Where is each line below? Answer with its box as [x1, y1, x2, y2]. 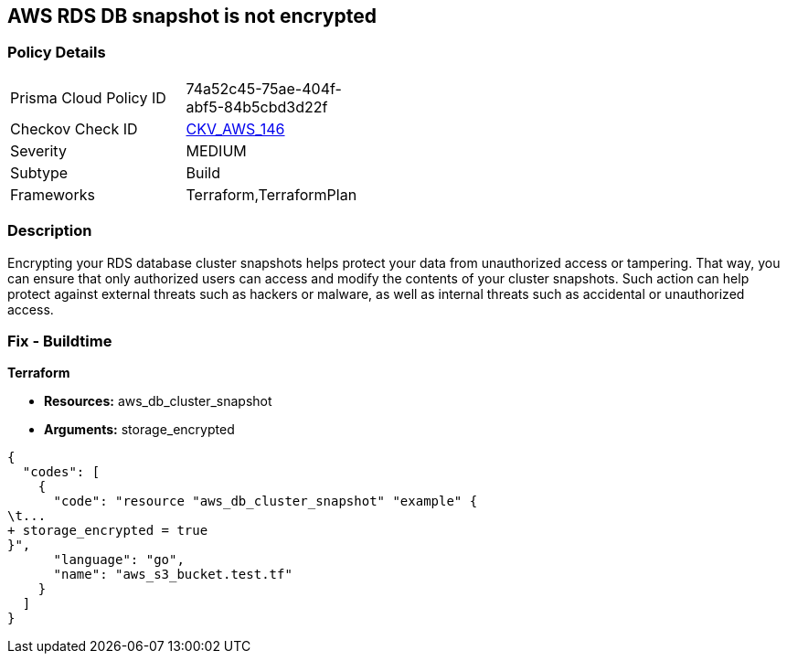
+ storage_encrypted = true [7, 523, 208, 538]
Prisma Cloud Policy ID [10, 88, 166, 107]
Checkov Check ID [10, 119, 138, 138]
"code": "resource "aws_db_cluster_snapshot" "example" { [53, 494, 478, 509]
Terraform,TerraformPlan [186, 185, 357, 204]
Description [7, 221, 92, 240]
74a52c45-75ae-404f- [186, 79, 342, 98]
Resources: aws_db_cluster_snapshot [44, 393, 272, 410]
